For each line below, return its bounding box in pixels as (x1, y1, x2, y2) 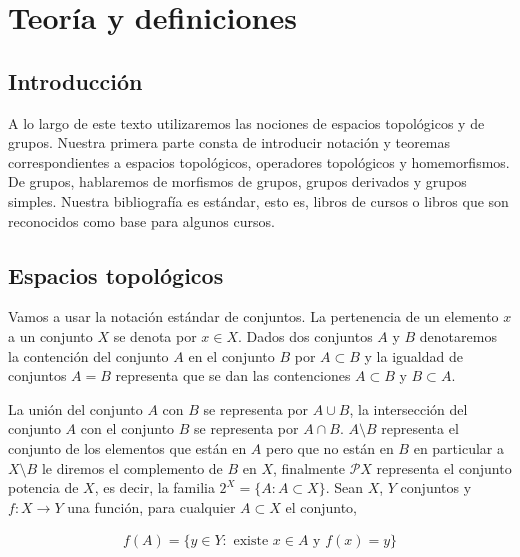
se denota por (113, 325, 197, 346)
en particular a (413, 437, 504, 458)
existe (233, 534, 269, 549)
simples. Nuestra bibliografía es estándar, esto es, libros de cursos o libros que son (8, 190, 509, 211)
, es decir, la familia (94, 477, 215, 498)
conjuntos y (400, 477, 472, 498)
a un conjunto (8, 325, 93, 346)
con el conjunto (80, 418, 175, 439)
